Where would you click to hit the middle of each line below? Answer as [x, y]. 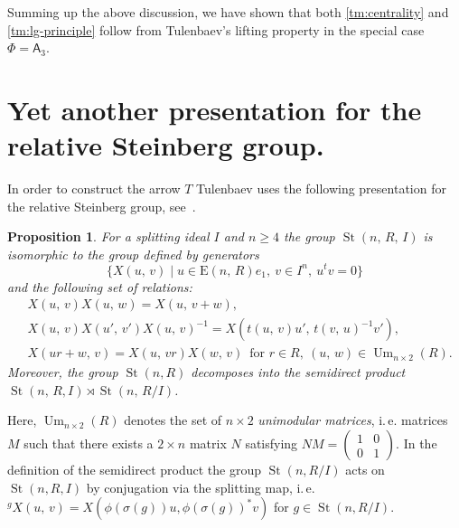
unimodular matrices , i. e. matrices [353, 420]
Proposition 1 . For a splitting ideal [108, 236]
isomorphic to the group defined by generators [133, 254]
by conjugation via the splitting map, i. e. [201, 487]
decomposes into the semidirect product [298, 372]
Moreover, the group [63, 372]
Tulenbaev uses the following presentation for [321, 189]
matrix [208, 443]
